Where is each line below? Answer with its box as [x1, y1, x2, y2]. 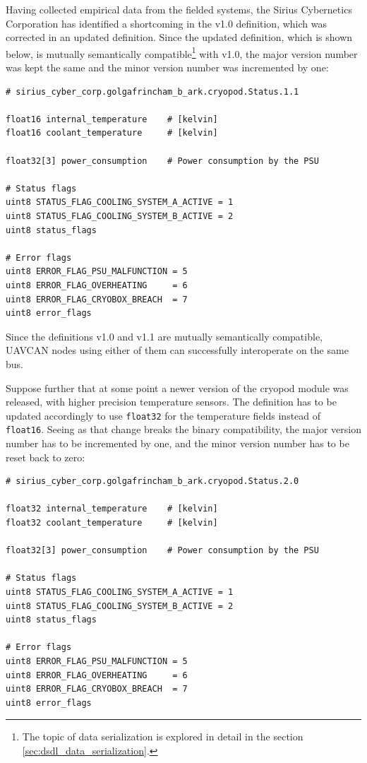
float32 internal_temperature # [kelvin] [6, 504, 218, 514]
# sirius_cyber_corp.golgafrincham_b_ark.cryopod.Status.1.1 [6, 86, 299, 97]
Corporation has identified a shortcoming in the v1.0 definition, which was [6, 16, 327, 30]
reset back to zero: [6, 449, 85, 464]
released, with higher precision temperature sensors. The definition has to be [6, 394, 337, 409]
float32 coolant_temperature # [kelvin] [6, 517, 218, 528]
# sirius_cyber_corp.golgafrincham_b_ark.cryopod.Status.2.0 [6, 476, 299, 487]
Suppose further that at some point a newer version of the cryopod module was [6, 380, 349, 395]
